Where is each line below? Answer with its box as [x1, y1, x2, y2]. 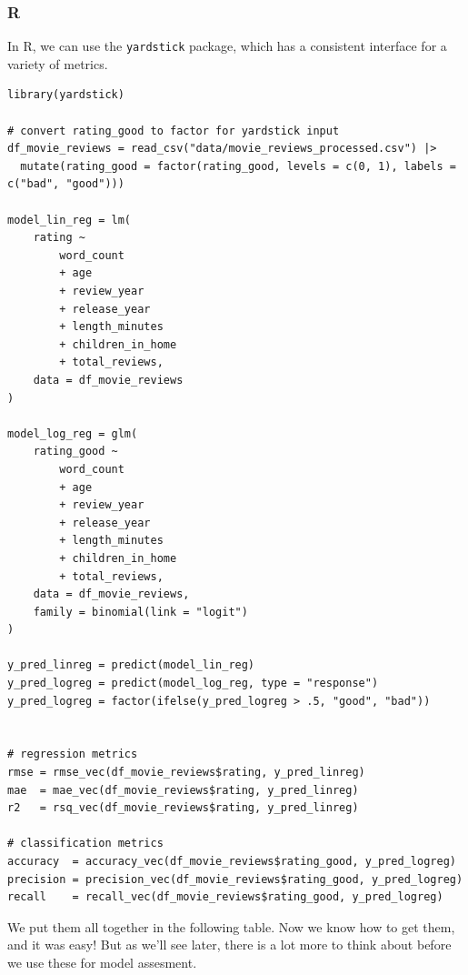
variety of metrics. [7, 54, 108, 73]
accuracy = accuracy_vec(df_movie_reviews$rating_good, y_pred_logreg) [7, 855, 456, 868]
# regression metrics [7, 748, 138, 761]
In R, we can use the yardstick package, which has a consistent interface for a [7, 36, 447, 55]
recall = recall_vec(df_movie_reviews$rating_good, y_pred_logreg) [7, 890, 443, 904]
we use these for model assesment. [7, 952, 197, 971]
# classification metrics [7, 837, 164, 850]
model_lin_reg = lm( [7, 213, 132, 226]
